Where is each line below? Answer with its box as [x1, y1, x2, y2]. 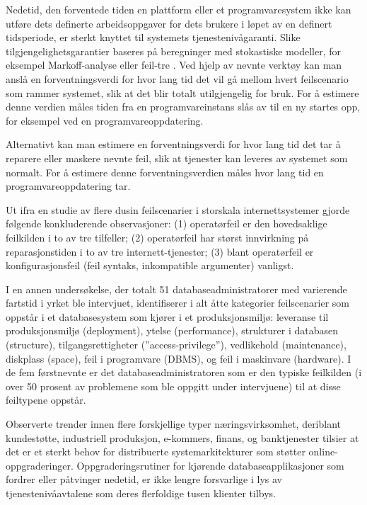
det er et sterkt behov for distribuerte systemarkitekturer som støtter [6, 444, 305, 459]
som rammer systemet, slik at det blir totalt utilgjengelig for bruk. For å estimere [6, 85, 359, 100]
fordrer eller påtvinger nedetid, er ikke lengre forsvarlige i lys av [6, 472, 282, 487]
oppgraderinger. [6, 458, 74, 472]
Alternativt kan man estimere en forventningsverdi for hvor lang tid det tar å [6, 137, 341, 152]
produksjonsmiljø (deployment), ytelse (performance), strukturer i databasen [6, 323, 339, 338]
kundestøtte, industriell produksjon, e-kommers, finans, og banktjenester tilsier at [6, 430, 359, 445]
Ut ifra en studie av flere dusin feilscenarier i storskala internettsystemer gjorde [6, 202, 350, 217]
